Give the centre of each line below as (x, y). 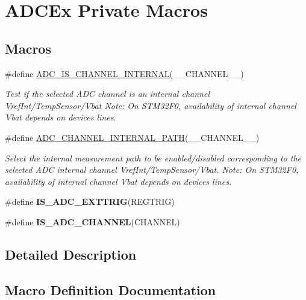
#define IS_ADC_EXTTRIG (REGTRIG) (90, 202)
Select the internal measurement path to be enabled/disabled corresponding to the (153, 158)
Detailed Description (71, 254)
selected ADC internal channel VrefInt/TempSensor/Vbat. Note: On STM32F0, (152, 170)
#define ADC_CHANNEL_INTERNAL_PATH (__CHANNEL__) (132, 137)
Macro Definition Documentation (111, 289)
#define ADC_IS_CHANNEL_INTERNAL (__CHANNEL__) (124, 73)
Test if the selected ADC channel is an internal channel (107, 94)
